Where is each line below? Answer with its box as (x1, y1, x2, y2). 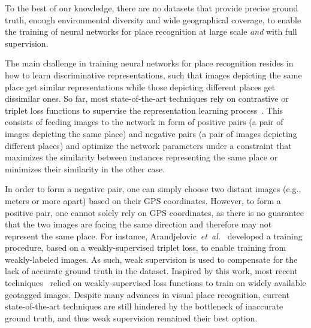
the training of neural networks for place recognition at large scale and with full (5, 25, 297, 38)
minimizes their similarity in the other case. (5, 162, 165, 175)
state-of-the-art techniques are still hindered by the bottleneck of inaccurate (5, 300, 283, 312)
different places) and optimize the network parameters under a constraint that (5, 139, 292, 151)
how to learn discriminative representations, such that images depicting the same (5, 68, 302, 81)
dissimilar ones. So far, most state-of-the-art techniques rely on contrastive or (5, 92, 289, 105)
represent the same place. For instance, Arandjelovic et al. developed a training (5, 229, 303, 242)
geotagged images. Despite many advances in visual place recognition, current (5, 288, 290, 300)
